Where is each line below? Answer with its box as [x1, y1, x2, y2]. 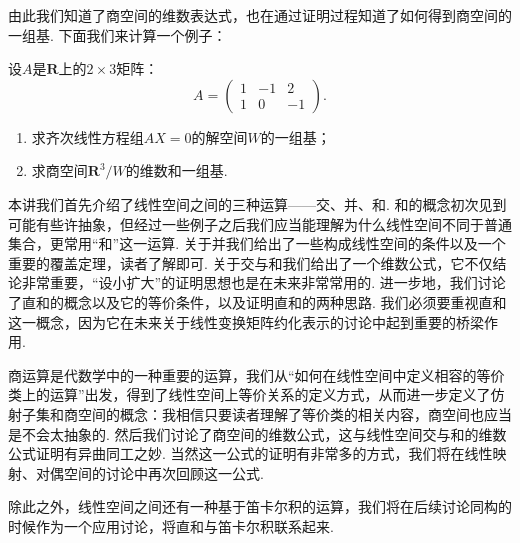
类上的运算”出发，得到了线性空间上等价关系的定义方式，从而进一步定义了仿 [8, 384, 505, 405]
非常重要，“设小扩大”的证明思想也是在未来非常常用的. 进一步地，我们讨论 [21, 272, 506, 293]
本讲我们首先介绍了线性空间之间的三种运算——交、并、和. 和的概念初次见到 [8, 193, 507, 214]
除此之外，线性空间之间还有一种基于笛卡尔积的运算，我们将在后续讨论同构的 [8, 496, 512, 517]
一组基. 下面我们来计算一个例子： [8, 24, 227, 45]
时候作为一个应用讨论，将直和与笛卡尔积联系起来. [8, 515, 334, 536]
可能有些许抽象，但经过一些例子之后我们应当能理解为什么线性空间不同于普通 [8, 213, 512, 234]
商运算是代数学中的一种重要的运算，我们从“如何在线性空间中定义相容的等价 [8, 364, 505, 385]
